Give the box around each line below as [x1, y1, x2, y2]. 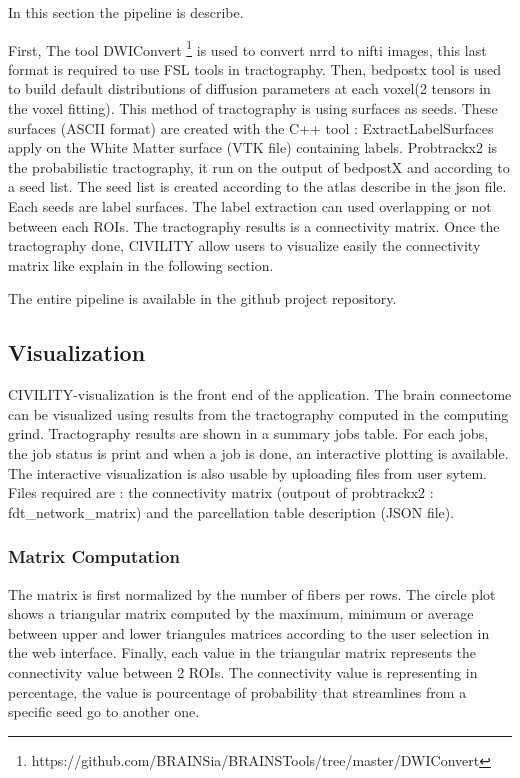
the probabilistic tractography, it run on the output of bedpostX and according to [8, 156, 510, 177]
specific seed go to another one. [8, 701, 200, 722]
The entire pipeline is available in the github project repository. [8, 288, 397, 309]
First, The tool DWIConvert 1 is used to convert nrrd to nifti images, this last [8, 36, 487, 60]
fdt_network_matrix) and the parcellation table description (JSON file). [8, 501, 455, 522]
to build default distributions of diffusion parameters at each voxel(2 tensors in [8, 78, 491, 99]
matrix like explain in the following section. [8, 254, 274, 275]
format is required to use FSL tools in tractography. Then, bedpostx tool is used [8, 58, 502, 79]
